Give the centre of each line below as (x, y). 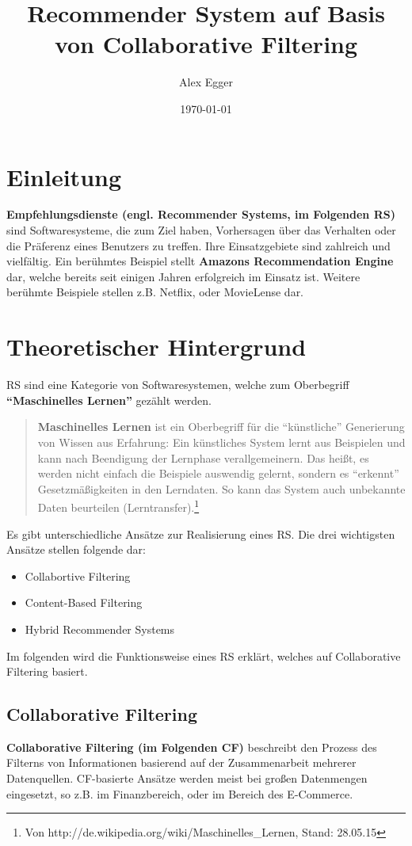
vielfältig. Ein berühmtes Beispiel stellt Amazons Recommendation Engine (200, 261)
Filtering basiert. (47, 671)
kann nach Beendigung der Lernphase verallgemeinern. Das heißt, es (203, 457)
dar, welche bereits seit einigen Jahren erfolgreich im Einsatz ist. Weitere (183, 276)
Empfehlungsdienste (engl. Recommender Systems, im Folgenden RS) (201, 214)
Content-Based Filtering (84, 602)
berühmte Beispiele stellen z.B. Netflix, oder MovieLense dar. (155, 292)
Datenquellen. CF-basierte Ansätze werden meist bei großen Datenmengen (187, 778)
